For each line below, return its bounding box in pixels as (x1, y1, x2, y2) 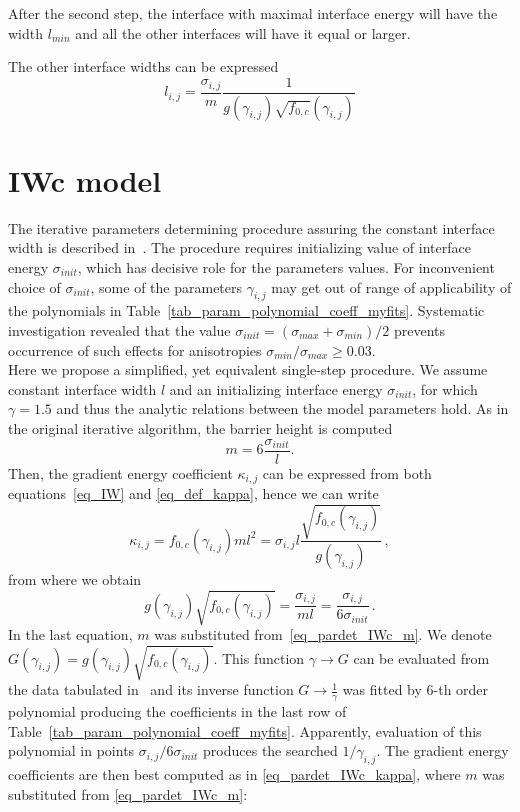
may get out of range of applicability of (271, 276, 512, 297)
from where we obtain (8, 569, 142, 590)
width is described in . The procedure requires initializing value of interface (8, 237, 471, 258)
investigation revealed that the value (8, 319, 231, 340)
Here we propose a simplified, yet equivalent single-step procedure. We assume (8, 359, 488, 380)
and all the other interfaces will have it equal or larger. (75, 22, 411, 43)
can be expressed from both (262, 462, 432, 483)
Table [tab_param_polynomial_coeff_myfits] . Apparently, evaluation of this (8, 720, 482, 741)
